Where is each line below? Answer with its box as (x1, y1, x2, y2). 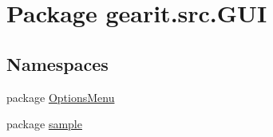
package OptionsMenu (6, 88, 115, 105)
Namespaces (6, 51, 109, 76)
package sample (6, 115, 82, 132)
